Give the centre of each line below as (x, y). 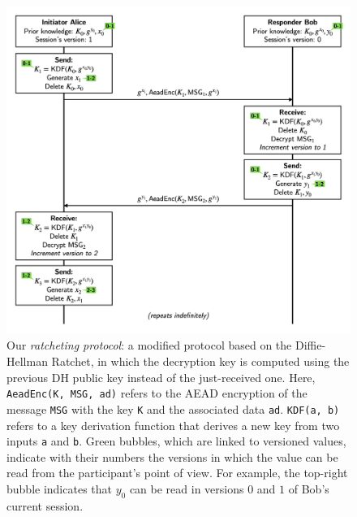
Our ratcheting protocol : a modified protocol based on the (149, 345)
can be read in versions (187, 489)
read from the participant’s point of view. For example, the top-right (177, 473)
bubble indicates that (59, 489)
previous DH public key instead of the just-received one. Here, (161, 377)
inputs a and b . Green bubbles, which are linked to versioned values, (176, 441)
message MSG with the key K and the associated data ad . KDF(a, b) (173, 408)
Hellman (27, 361)
